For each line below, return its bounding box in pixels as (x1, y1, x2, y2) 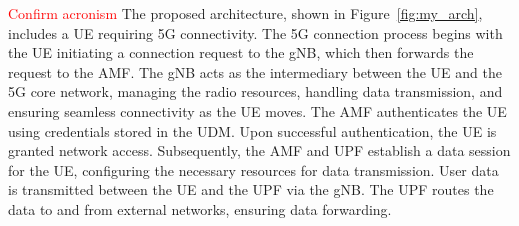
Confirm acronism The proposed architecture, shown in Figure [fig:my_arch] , (8, 3, 483, 23)
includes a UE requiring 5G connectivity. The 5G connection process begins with (8, 22, 503, 43)
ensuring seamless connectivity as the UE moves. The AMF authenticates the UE (8, 100, 507, 121)
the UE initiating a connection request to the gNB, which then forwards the (8, 42, 474, 63)
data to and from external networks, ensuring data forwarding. (8, 198, 392, 219)
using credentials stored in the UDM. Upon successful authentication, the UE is (8, 120, 497, 141)
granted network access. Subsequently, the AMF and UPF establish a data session (8, 140, 511, 161)
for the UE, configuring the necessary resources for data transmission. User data (8, 159, 499, 180)
